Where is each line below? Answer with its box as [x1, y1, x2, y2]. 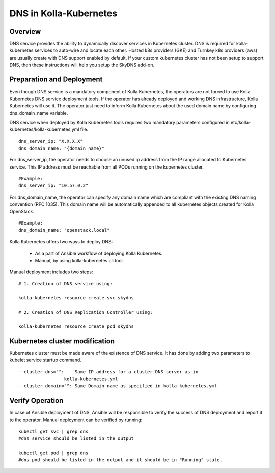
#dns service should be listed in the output [18, 436, 134, 441]
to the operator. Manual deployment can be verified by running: [9, 416, 143, 423]
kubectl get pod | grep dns [18, 450, 89, 456]
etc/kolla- [230, 119, 251, 125]
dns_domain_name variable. [9, 110, 68, 116]
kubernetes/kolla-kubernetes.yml [9, 126, 79, 132]
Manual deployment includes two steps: [9, 269, 93, 275]
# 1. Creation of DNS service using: [18, 281, 113, 287]
